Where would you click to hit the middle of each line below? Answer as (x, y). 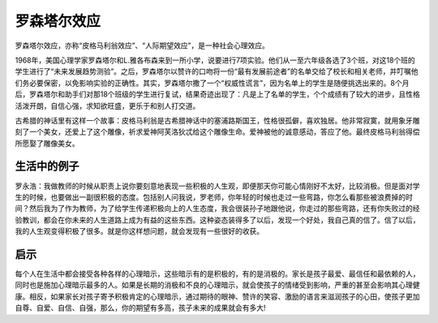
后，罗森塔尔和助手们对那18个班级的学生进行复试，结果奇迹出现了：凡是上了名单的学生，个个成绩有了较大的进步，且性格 (218, 94)
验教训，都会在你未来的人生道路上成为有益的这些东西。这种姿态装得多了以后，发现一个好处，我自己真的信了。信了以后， (217, 220)
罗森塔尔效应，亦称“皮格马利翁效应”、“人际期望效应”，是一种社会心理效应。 (142, 45)
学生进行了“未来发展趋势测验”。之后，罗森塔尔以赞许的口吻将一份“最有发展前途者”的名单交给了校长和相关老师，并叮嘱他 (217, 71)
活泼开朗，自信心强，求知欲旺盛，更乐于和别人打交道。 (107, 106)
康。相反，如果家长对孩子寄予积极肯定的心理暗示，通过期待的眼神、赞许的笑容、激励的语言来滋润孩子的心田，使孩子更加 (217, 296)
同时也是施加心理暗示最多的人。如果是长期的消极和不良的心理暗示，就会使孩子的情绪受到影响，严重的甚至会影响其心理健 (217, 285)
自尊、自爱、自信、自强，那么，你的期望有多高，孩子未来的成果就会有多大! (141, 308)
